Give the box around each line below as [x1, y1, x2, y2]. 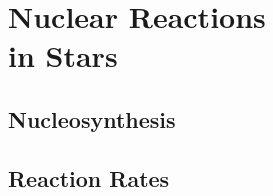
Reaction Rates [8, 162, 170, 193]
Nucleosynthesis [8, 103, 176, 134]
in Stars [8, 35, 118, 76]
